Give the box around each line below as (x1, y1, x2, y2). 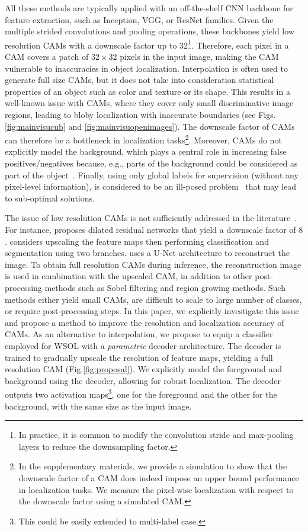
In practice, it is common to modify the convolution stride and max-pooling (18, 428, 294, 441)
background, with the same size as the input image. (5, 399, 192, 412)
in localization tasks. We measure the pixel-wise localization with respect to (18, 483, 294, 495)
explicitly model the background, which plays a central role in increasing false (5, 145, 287, 158)
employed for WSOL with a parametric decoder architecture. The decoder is (5, 339, 281, 351)
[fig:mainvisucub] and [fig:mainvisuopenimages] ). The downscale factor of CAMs (5, 120, 295, 132)
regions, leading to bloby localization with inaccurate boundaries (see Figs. (5, 108, 276, 120)
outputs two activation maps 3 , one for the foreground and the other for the (5, 386, 277, 400)
